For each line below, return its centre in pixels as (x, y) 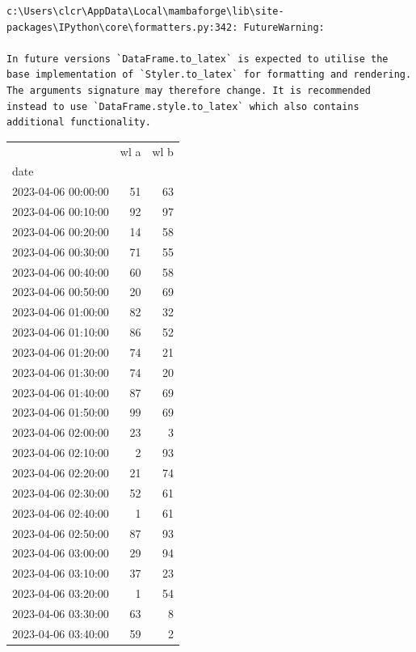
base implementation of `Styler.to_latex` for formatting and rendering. (209, 75)
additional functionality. (79, 123)
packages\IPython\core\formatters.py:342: (122, 27)
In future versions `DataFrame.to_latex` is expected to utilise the (197, 59)
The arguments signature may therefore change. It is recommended (189, 90)
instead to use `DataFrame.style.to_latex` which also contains (183, 106)
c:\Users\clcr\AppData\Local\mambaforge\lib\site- (145, 11)
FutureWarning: (284, 27)
